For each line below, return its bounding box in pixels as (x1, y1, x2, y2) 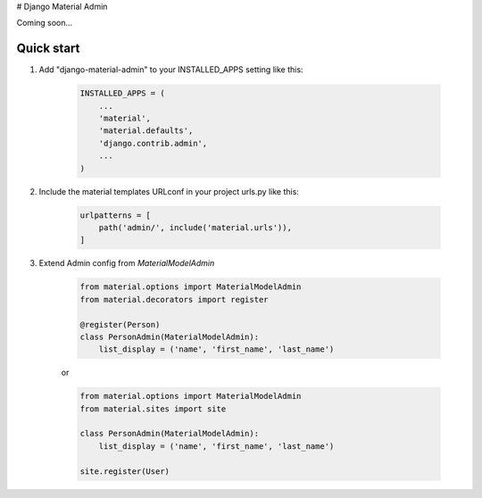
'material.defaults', (98, 126, 194, 136)
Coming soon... (16, 18, 73, 29)
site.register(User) (79, 466, 170, 477)
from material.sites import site (79, 403, 227, 414)
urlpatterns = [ (79, 210, 152, 220)
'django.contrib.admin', (98, 138, 208, 148)
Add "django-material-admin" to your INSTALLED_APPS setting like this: (38, 64, 303, 75)
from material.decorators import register (79, 295, 269, 304)
